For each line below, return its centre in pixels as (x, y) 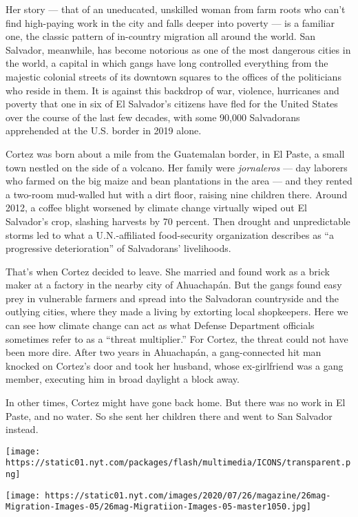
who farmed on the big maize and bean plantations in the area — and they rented (179, 181)
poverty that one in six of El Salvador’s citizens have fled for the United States (172, 104)
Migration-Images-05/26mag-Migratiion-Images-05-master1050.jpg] (158, 507)
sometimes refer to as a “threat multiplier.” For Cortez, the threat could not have (177, 338)
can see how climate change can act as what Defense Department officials (160, 325)
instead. (22, 429)
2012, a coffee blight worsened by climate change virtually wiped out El (156, 208)
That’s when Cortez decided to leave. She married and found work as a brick (168, 271)
